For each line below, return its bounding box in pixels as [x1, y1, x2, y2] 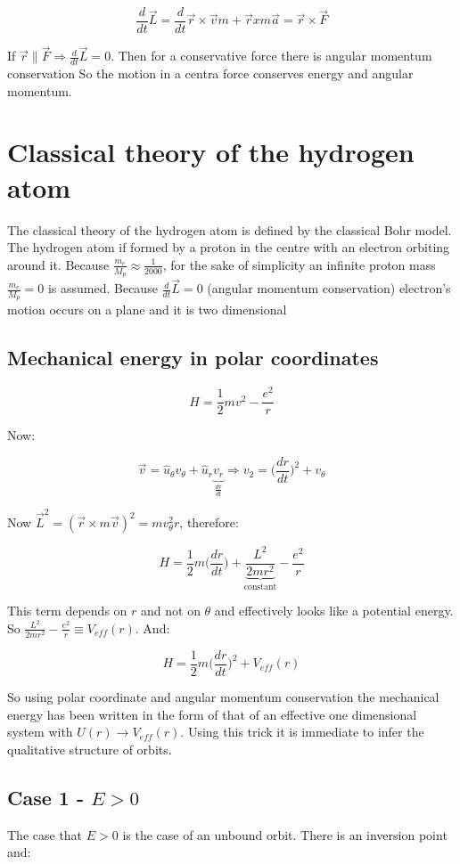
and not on [141, 601, 201, 620]
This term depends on [7, 601, 127, 620]
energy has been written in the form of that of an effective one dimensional [7, 705, 417, 723]
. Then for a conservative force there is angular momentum [111, 46, 432, 65]
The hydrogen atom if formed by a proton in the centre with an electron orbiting [7, 238, 450, 257]
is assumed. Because [47, 279, 158, 298]
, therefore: [179, 513, 239, 532]
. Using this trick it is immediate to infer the [180, 722, 424, 741]
